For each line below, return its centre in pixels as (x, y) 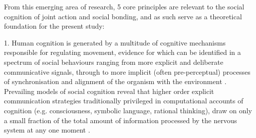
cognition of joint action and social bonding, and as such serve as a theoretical (123, 16)
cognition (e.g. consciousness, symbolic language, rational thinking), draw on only (128, 110)
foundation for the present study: (54, 26)
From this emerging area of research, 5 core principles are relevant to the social (124, 6)
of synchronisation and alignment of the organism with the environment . (115, 81)
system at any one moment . (47, 130)
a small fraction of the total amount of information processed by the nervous (121, 120)
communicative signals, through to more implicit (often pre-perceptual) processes (127, 71)
